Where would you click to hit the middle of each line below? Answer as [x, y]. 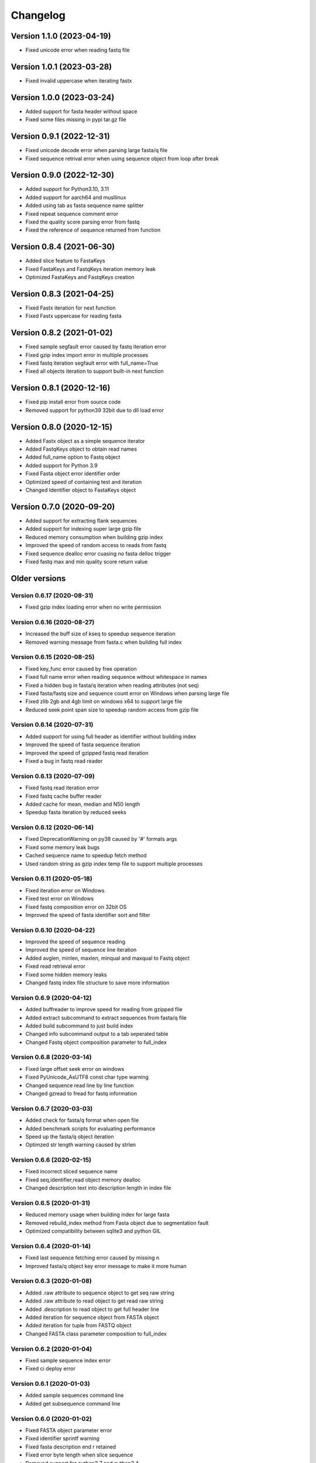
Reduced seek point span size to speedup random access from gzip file [112, 710]
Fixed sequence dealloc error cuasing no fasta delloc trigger [98, 554]
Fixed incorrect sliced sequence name [72, 1172]
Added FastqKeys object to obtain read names [81, 449]
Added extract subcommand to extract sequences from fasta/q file [106, 1018]
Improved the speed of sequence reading [75, 942]
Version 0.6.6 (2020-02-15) [51, 1160]
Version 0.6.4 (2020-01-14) [51, 1246]
